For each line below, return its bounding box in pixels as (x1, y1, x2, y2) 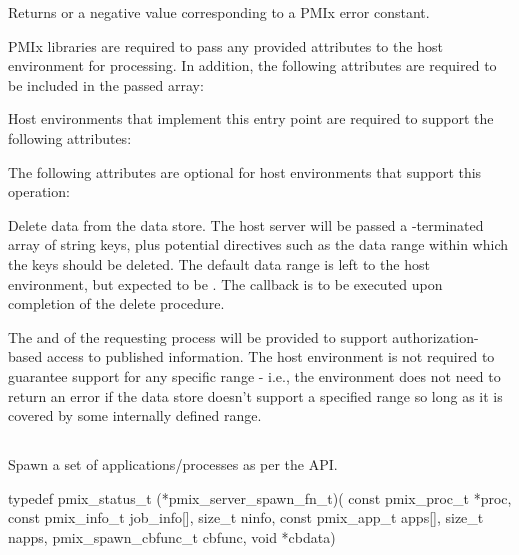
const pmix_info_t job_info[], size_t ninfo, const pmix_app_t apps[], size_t (8, 507, 484, 528)
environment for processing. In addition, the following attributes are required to (8, 55, 497, 76)
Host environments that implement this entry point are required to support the (8, 108, 494, 129)
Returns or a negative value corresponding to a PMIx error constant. (8, 2, 430, 22)
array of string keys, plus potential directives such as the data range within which (8, 234, 508, 255)
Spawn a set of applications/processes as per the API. (8, 454, 338, 475)
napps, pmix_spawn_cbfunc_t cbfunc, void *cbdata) (8, 526, 336, 547)
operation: (8, 181, 70, 202)
